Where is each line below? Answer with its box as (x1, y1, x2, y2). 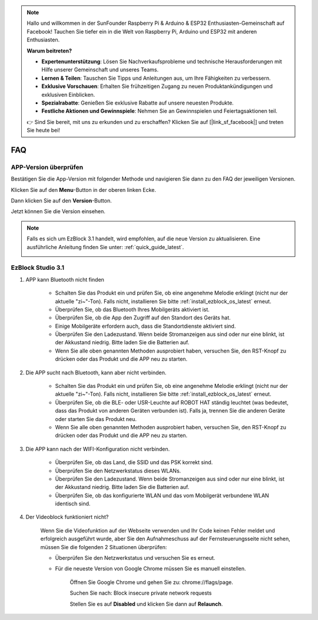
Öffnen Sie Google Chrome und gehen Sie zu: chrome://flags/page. (69, 579, 234, 586)
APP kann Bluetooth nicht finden (25, 276, 104, 283)
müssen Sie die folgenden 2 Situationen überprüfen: (40, 543, 167, 550)
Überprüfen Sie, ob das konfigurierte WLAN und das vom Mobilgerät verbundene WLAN (55, 492, 269, 499)
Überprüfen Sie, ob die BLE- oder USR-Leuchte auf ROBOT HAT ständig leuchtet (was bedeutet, (55, 399, 289, 406)
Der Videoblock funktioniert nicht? (25, 514, 109, 521)
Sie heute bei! (26, 127, 60, 134)
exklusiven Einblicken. (41, 91, 95, 98)
